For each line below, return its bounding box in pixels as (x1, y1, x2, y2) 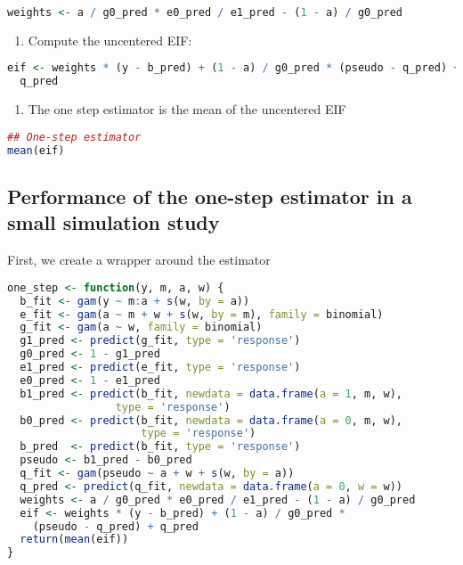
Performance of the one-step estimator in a (7, 182, 412, 209)
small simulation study (7, 209, 220, 236)
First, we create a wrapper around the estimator (7, 250, 271, 269)
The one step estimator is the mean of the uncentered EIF (28, 100, 346, 119)
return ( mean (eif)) (20, 533, 129, 546)
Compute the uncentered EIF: (28, 30, 192, 49)
